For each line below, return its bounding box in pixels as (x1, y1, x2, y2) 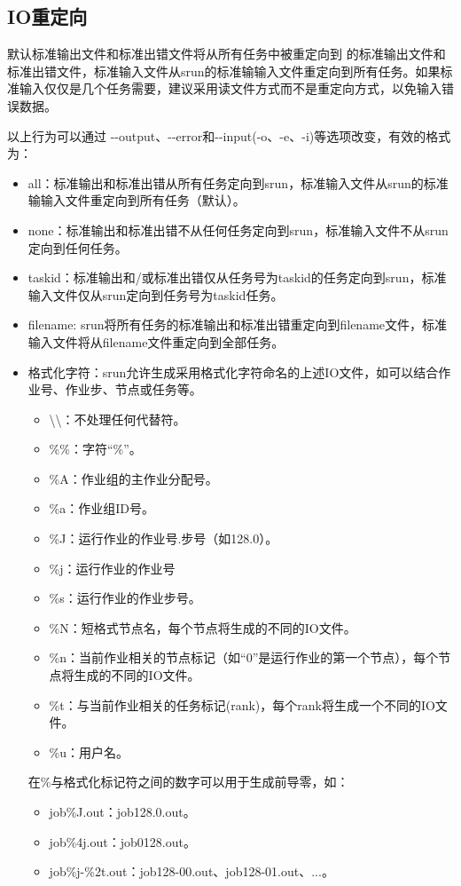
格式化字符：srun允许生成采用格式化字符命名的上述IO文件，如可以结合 (27, 362, 439, 381)
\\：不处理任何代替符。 (49, 409, 186, 428)
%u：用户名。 (49, 742, 129, 761)
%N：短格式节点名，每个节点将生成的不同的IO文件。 (49, 618, 356, 637)
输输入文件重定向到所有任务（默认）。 (27, 191, 246, 210)
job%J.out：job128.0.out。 (49, 803, 196, 821)
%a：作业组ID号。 (49, 499, 155, 518)
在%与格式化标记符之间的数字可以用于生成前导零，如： (27, 772, 349, 791)
